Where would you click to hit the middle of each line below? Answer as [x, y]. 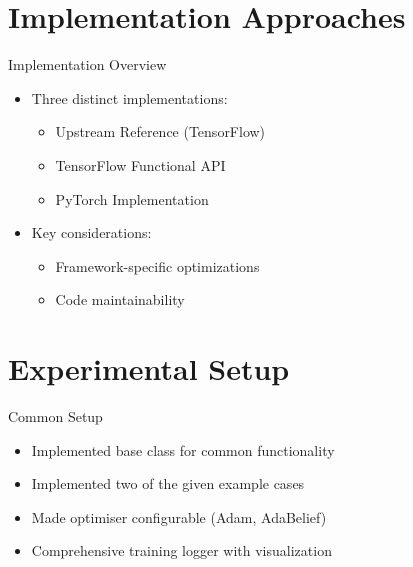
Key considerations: [91, 232]
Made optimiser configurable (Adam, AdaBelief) [179, 516]
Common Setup [55, 416]
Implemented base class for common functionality [183, 449]
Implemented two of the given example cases [168, 483]
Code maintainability [120, 299]
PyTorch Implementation [132, 198]
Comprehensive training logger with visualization [181, 550]
